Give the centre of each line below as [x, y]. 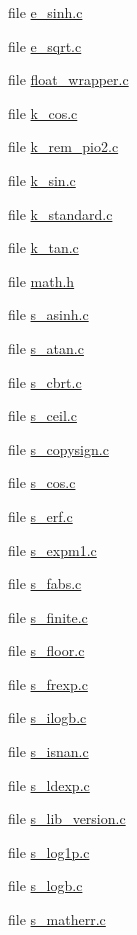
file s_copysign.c [58, 448]
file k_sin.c [42, 179]
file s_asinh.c [48, 314]
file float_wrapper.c [68, 79]
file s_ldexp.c [49, 784]
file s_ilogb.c [47, 717]
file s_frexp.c [48, 683]
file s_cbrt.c [45, 381]
